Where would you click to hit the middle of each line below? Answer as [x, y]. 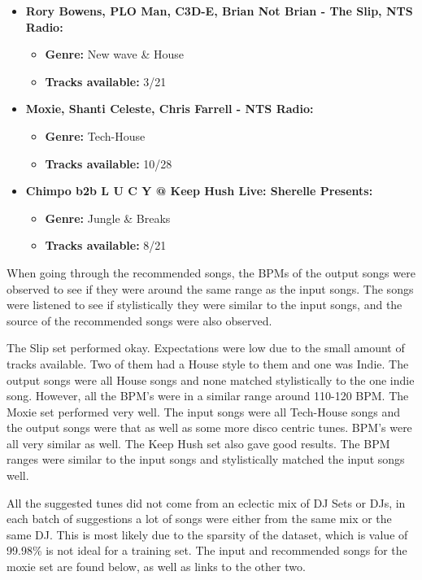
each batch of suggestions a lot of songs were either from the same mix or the [199, 519]
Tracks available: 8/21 [106, 245]
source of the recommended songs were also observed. [139, 320]
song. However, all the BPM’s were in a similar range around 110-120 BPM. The [208, 396]
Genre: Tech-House [95, 135]
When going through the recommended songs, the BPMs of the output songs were [211, 272]
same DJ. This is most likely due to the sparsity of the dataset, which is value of [207, 534]
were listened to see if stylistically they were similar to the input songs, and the [204, 305]
